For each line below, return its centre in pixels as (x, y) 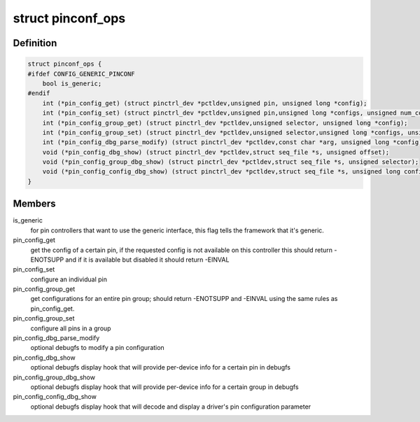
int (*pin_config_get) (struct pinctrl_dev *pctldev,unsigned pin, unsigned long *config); (205, 103)
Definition (35, 43)
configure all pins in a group (71, 328)
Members (34, 204)
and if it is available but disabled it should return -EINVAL (147, 260)
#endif (39, 93)
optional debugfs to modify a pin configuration (97, 348)
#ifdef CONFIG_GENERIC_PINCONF (82, 74)
